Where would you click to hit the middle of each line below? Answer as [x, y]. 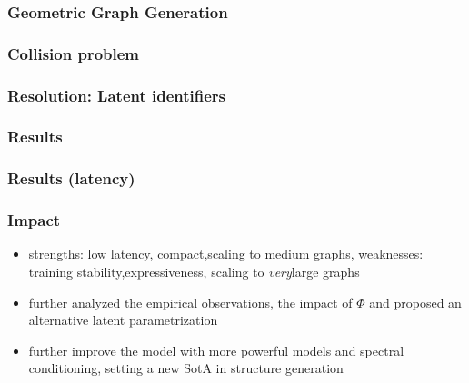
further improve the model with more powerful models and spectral [216, 350]
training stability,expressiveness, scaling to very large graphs [194, 272]
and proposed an [415, 302]
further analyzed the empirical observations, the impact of [190, 302]
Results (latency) [71, 178]
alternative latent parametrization [123, 320]
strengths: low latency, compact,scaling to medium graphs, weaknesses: [226, 254]
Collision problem [74, 53]
